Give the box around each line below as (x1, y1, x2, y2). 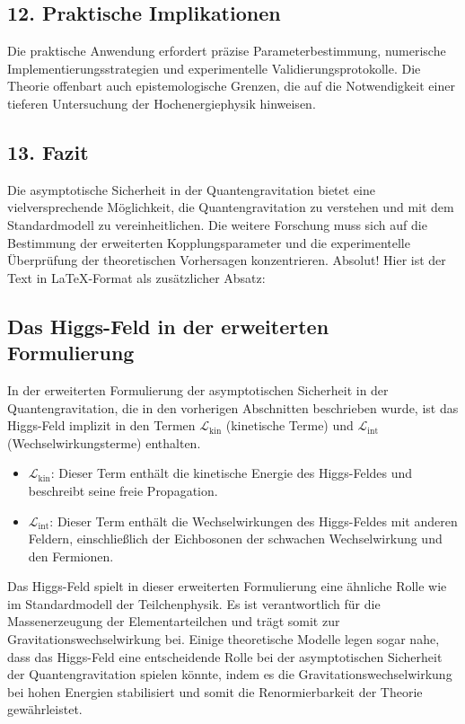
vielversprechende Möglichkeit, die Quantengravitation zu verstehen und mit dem (7, 198, 454, 216)
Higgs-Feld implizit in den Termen (7, 416, 196, 435)
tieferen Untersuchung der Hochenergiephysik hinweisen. (7, 93, 316, 112)
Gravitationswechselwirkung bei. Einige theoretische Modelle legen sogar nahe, (7, 630, 440, 649)
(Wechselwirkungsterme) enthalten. (7, 433, 201, 452)
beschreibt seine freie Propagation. (28, 481, 218, 499)
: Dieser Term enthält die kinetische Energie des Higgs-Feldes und (50, 464, 413, 482)
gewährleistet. (7, 700, 83, 719)
